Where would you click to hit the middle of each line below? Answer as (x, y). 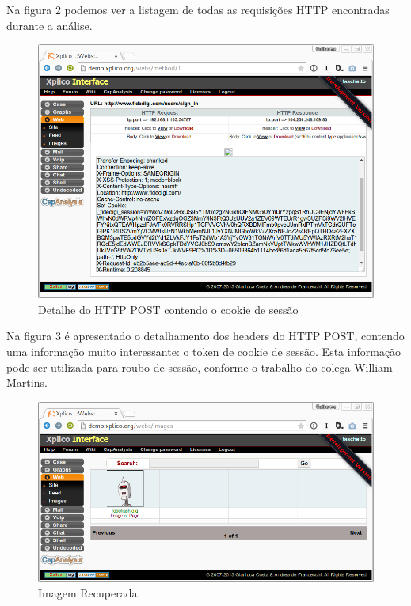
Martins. (27, 383)
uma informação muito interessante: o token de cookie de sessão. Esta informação (204, 351)
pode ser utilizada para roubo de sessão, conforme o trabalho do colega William (200, 367)
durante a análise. (49, 25)
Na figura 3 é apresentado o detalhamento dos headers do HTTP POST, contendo (205, 336)
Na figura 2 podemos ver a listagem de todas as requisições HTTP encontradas (198, 9)
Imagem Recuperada (88, 593)
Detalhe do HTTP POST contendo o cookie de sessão (168, 309)
